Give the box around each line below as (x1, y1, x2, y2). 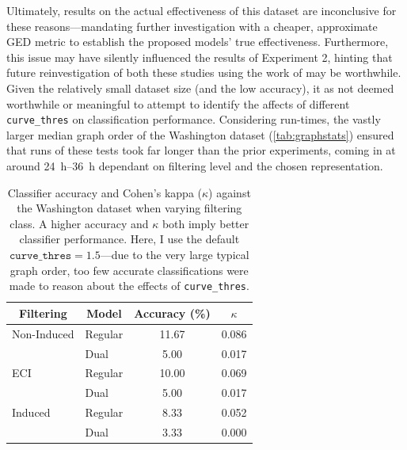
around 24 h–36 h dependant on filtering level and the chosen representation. (6, 158, 383, 174)
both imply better (162, 215, 249, 231)
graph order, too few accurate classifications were (10, 261, 249, 278)
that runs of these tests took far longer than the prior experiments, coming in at (6, 142, 396, 158)
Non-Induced (12, 325, 74, 341)
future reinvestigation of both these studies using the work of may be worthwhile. (6, 64, 401, 81)
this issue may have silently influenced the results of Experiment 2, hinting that (6, 48, 393, 65)
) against (208, 184, 251, 200)
